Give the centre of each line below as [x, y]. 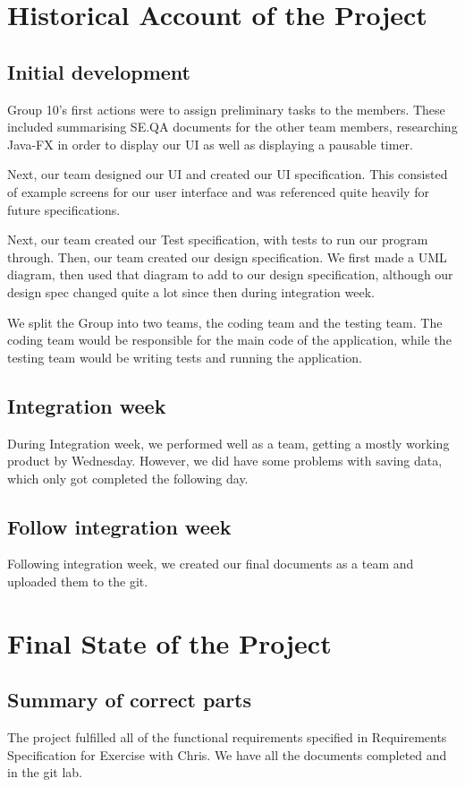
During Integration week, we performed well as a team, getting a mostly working [228, 443]
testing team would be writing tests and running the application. [185, 357]
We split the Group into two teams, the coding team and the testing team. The [225, 322]
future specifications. [64, 209]
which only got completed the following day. [128, 478]
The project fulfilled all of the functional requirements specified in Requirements [227, 737]
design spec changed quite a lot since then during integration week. [191, 291]
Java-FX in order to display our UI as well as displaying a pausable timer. [210, 144]
